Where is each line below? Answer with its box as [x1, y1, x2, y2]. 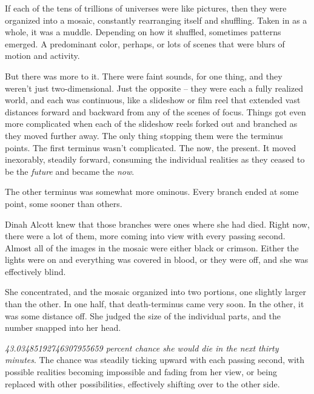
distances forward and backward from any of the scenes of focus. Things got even [5, 105, 306, 118]
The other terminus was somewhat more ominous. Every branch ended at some [5, 185, 299, 198]
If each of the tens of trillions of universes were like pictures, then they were [5, 2, 287, 14]
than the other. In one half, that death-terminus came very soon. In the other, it [5, 297, 304, 310]
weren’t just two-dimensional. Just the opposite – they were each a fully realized [5, 81, 304, 94]
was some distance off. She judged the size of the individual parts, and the [5, 309, 281, 322]
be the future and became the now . [5, 165, 135, 177]
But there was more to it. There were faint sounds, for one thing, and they [5, 69, 282, 82]
